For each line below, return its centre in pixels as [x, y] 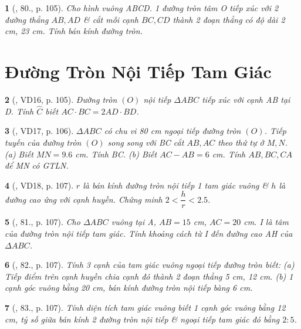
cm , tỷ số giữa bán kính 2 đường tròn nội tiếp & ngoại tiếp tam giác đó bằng [142, 319]
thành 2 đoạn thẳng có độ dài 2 [229, 19]
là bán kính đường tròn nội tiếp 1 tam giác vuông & [176, 185]
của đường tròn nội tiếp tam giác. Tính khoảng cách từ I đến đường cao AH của [149, 233]
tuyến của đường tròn [43, 142]
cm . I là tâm [266, 222]
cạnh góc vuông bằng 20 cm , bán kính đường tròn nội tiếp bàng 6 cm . [129, 288]
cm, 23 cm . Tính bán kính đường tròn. [74, 31]
